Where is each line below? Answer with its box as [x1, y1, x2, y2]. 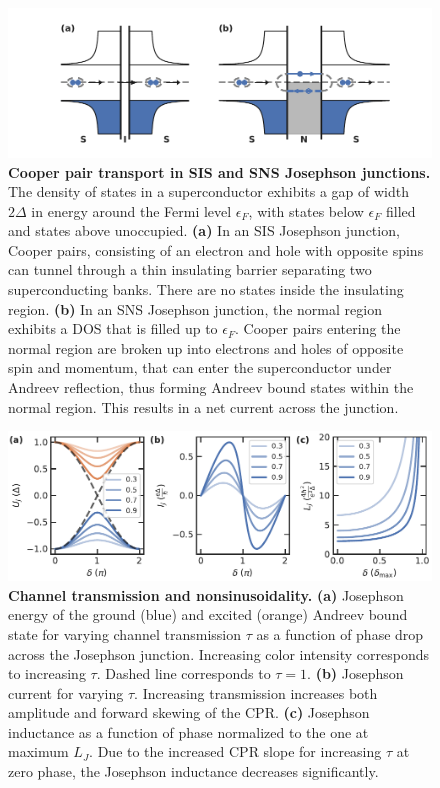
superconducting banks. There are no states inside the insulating [8, 279, 404, 300]
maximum [8, 741, 69, 762]
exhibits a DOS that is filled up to [8, 318, 218, 339]
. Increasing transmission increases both [134, 682, 378, 703]
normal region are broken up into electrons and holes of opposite [8, 337, 404, 358]
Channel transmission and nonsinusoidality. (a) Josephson [8, 584, 404, 605]
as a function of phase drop [256, 623, 424, 644]
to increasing [8, 663, 86, 684]
